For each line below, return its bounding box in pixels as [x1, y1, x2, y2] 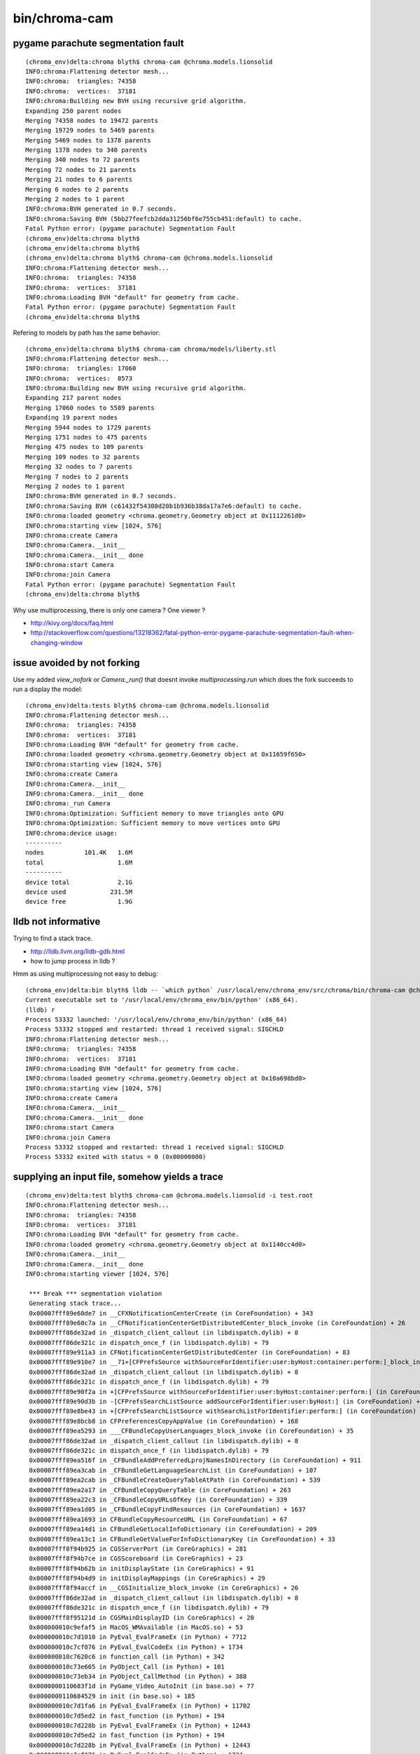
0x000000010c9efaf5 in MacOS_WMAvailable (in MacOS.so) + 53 [29, 1624, 244, 1631]
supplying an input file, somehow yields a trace [13, 1171, 224, 1183]
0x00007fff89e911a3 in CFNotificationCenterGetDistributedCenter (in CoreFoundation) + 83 [29, 1348, 350, 1357]
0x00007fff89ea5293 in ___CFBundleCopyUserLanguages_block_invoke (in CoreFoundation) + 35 [29, 1427, 354, 1435]
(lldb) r [25, 1005, 55, 1014]
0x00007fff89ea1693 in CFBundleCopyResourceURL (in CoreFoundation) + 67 [29, 1515, 288, 1523]
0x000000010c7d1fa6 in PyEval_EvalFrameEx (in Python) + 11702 [29, 1702, 251, 1710]
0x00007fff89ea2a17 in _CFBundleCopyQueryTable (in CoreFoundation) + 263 [29, 1486, 291, 1494]
